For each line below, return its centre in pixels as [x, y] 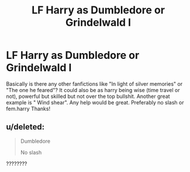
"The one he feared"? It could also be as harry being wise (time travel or [93, 90]
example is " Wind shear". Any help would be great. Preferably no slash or [95, 102]
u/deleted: [25, 127]
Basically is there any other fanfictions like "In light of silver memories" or [94, 84]
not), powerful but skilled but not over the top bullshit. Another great [88, 96]
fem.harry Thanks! [28, 108]
